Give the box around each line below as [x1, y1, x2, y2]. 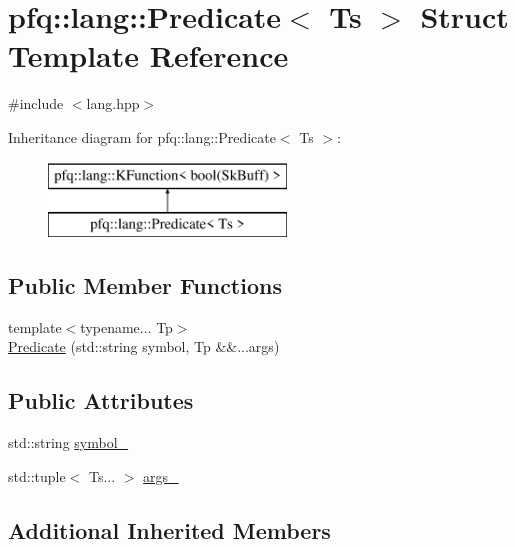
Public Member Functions [8, 270, 282, 301]
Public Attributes [8, 385, 194, 416]
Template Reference [8, 35, 289, 76]
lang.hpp [86, 93, 140, 114]
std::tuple [8, 465, 66, 486]
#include [8, 93, 64, 114]
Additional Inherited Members [8, 514, 331, 545]
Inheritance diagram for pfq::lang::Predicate [8, 126, 276, 147]
